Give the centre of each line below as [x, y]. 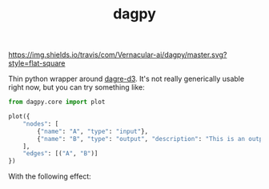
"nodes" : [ [41, 124]
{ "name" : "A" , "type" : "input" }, [93, 131]
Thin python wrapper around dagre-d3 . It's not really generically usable [126, 79]
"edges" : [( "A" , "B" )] [60, 154]
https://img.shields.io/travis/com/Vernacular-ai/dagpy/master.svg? [118, 55]
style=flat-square [37, 63]
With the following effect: [50, 176]
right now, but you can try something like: [77, 87]
